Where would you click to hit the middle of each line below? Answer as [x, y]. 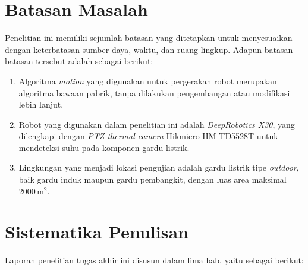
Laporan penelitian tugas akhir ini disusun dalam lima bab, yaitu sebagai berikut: [154, 260]
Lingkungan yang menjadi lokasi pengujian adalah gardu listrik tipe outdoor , [159, 167]
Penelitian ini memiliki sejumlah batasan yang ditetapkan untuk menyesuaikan [149, 38]
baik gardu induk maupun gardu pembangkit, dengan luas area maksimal [153, 179]
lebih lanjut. [41, 104]
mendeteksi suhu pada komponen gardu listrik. [104, 147]
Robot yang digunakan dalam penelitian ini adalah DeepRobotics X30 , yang [157, 124]
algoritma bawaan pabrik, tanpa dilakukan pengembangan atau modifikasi [154, 92]
